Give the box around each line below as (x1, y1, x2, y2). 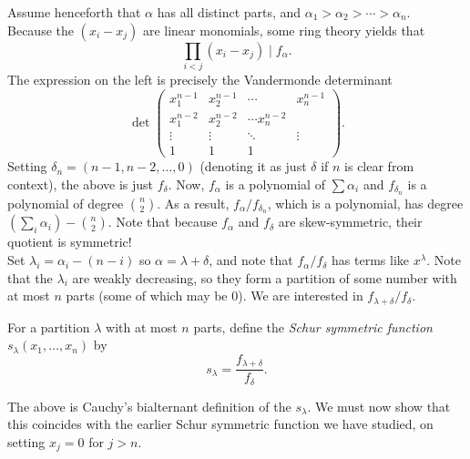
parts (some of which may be (66, 286, 228, 305)
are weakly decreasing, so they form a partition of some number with (72, 268, 457, 287)
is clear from (344, 157, 414, 176)
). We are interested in (238, 286, 363, 305)
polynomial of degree (7, 193, 124, 212)
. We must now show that (307, 396, 451, 415)
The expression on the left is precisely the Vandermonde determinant (7, 69, 393, 88)
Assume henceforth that (7, 3, 141, 21)
